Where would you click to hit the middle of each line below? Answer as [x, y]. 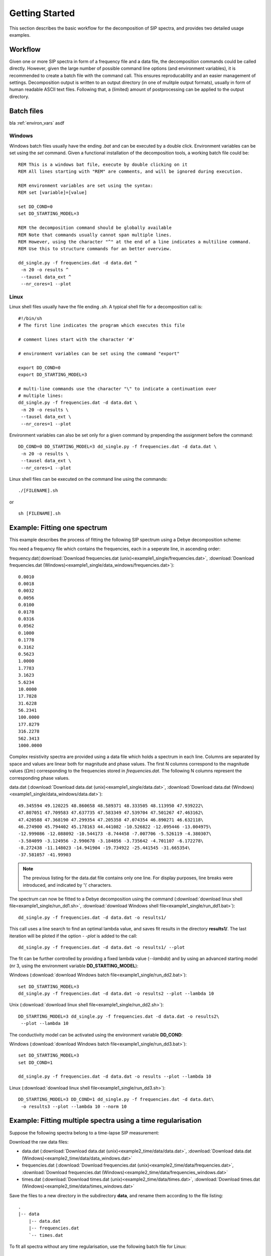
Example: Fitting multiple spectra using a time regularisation [105, 1121]
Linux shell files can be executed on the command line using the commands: [88, 479]
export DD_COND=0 [39, 368]
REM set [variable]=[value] [53, 193]
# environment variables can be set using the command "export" [99, 353]
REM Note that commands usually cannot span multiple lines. [95, 235]
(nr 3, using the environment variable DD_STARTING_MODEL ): [74, 966]
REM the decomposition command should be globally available [95, 228]
